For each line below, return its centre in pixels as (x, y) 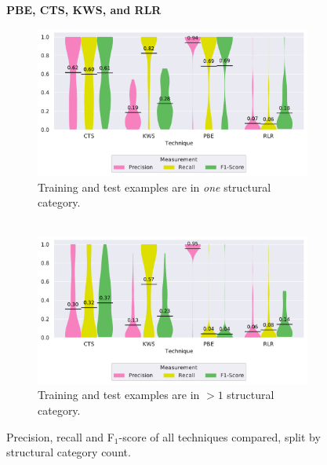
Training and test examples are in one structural (154, 187)
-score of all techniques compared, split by (220, 436)
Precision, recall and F (60, 436)
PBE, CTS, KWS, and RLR (84, 9)
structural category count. (69, 452)
